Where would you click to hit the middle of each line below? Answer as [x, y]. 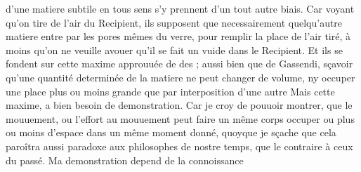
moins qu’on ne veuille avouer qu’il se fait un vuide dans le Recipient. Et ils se [174, 49]
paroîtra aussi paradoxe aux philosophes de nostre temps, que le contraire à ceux [179, 146]
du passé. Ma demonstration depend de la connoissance [125, 160]
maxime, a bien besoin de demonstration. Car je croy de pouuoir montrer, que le [179, 105]
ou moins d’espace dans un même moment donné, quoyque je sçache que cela [171, 132]
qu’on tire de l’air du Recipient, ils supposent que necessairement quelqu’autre [174, 22]
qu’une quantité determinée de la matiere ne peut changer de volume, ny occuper [180, 77]
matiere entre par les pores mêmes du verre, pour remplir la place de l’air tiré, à [178, 36]
